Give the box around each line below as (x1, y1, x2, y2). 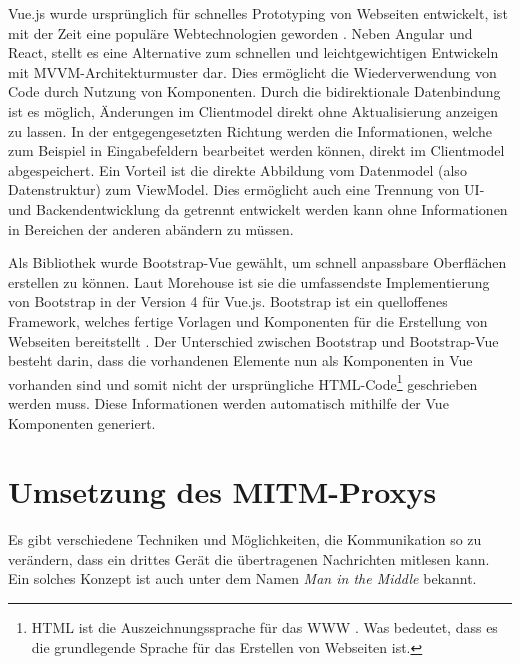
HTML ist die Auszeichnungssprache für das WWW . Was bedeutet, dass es (31, 617, 498, 638)
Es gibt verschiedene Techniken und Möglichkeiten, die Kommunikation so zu (8, 529, 482, 550)
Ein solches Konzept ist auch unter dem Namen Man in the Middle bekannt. (8, 568, 477, 589)
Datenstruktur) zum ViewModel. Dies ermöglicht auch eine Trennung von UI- (8, 179, 485, 200)
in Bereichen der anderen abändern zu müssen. (8, 218, 294, 239)
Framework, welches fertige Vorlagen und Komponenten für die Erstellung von (8, 310, 488, 331)
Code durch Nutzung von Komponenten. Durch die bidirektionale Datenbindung (8, 81, 501, 102)
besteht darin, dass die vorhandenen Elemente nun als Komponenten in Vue (8, 350, 473, 371)
